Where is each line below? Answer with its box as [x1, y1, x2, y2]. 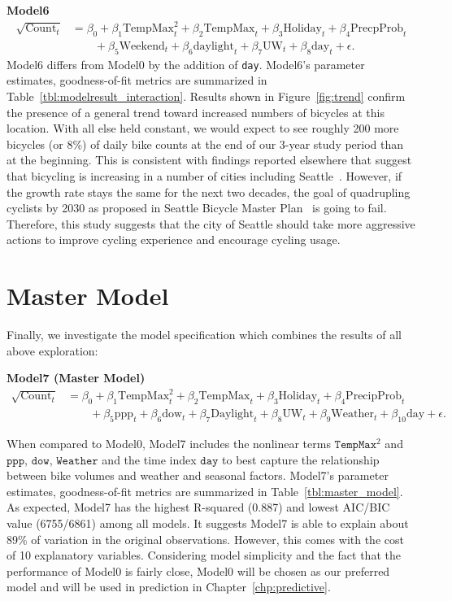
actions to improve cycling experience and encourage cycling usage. [7, 231, 341, 248]
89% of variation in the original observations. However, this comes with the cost [7, 530, 404, 547]
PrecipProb [346, 390, 402, 403]
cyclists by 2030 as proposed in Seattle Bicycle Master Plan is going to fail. [7, 199, 387, 216]
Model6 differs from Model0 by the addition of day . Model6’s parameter [7, 55, 365, 72]
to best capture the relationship [222, 451, 380, 468]
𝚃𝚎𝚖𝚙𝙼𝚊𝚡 [334, 439, 377, 451]
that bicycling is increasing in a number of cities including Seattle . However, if [7, 167, 402, 184]
